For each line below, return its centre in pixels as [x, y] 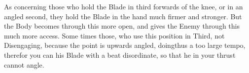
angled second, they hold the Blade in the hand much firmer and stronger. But [123, 16]
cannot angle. [24, 64]
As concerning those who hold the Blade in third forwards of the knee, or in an [124, 6]
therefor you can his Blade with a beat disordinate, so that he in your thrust [120, 55]
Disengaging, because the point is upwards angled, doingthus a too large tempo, [125, 45]
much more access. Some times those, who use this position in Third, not [114, 35]
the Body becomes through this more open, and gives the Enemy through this [122, 26]
